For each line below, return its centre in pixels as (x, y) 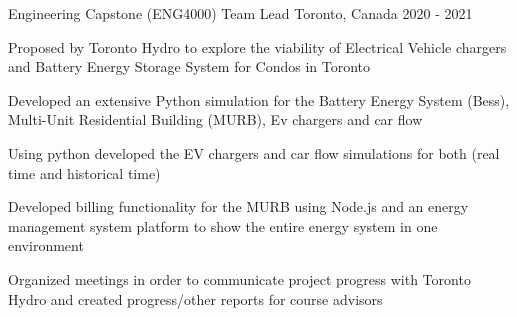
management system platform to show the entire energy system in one (223, 225)
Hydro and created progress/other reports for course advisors (195, 298)
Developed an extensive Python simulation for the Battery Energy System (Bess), (259, 99)
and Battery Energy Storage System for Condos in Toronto (189, 66)
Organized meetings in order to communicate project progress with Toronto (239, 278)
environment (46, 245)
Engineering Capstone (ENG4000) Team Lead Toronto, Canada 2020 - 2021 (240, 13)
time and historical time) (84, 172)
